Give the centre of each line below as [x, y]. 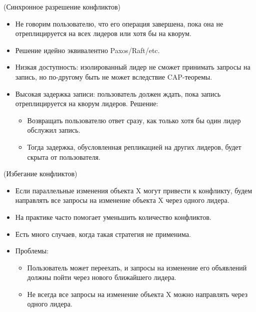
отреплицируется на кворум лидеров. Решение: [87, 103]
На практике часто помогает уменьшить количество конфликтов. [113, 217]
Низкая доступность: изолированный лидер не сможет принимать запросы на [133, 67]
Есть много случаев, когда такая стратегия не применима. [103, 234]
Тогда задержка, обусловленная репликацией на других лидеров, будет [134, 146]
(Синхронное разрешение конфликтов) [62, 7]
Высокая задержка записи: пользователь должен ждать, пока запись [118, 93]
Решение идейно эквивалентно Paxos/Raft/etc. [87, 50]
